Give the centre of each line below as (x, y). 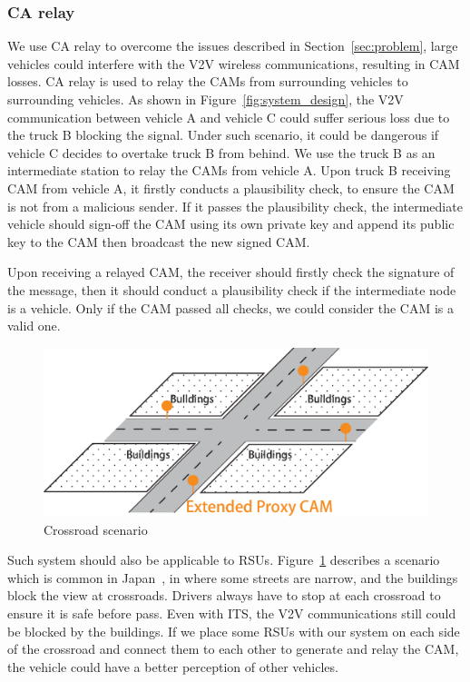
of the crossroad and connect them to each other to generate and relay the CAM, (233, 649)
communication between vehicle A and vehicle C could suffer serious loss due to (229, 117)
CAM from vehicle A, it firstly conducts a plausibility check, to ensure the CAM (231, 188)
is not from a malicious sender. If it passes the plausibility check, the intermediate (235, 206)
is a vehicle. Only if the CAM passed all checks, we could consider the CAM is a (230, 307)
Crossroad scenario (96, 529)
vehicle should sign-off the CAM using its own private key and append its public (231, 224)
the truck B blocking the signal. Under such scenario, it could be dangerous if (223, 135)
